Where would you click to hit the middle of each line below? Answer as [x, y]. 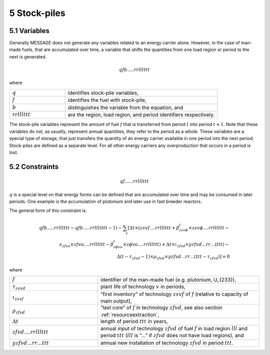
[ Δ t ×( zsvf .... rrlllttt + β [153, 228]
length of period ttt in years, [134, 321]
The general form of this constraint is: [48, 210]
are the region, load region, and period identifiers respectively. [141, 115]
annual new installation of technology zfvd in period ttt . [167, 342]
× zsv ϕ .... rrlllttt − [209, 228]
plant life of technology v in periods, [143, 286]
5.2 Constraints [34, 167]
